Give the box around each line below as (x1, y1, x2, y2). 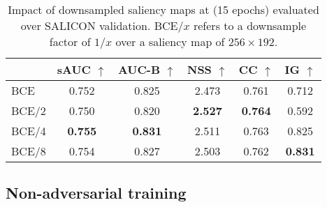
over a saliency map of (115, 33, 225, 49)
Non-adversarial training (6, 182, 187, 204)
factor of (49, 33, 91, 49)
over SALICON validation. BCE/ (20, 17, 184, 33)
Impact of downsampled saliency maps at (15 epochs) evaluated (8, 1, 319, 17)
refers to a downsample (193, 17, 307, 33)
